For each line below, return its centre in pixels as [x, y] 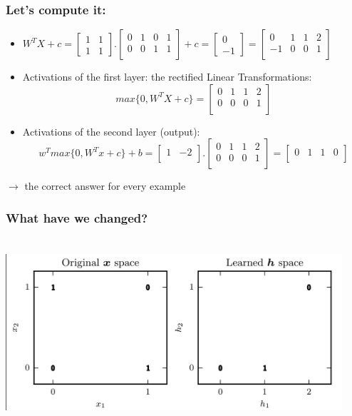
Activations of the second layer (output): [111, 131]
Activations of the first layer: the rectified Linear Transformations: [167, 77]
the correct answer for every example [105, 186]
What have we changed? [77, 217]
